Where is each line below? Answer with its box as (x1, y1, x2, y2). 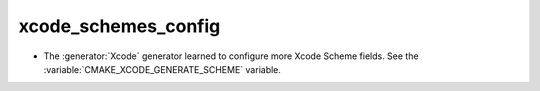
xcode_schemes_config (18, 15, 221, 37)
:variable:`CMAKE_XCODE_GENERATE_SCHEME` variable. (43, 63, 282, 75)
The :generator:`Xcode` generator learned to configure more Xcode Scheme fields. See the (43, 50, 419, 62)
